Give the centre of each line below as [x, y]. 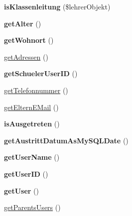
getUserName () [32, 157]
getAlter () [23, 23]
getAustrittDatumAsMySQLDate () [66, 140]
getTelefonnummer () [36, 90]
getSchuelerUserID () [41, 73]
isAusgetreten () [32, 124]
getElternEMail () [31, 107]
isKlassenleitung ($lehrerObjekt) [57, 6]
